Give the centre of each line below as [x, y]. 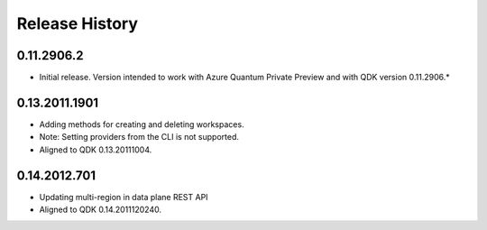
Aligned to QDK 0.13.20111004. [96, 150]
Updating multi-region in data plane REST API [124, 197]
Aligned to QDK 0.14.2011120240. [101, 210]
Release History [78, 23]
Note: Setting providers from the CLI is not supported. [139, 137]
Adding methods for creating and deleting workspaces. [142, 124]
